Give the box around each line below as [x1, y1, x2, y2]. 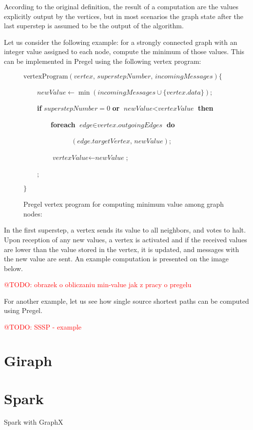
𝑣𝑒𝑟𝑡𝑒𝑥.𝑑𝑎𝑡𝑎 [166, 89, 201, 96]
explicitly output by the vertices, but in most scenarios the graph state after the [4, 11, 243, 21]
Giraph [4, 350, 52, 370]
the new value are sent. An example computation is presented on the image [4, 254, 229, 264]
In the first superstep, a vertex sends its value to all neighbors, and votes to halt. [4, 225, 246, 235]
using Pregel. [4, 305, 42, 315]
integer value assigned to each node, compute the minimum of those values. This [4, 46, 245, 57]
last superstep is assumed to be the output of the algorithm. [4, 20, 184, 31]
